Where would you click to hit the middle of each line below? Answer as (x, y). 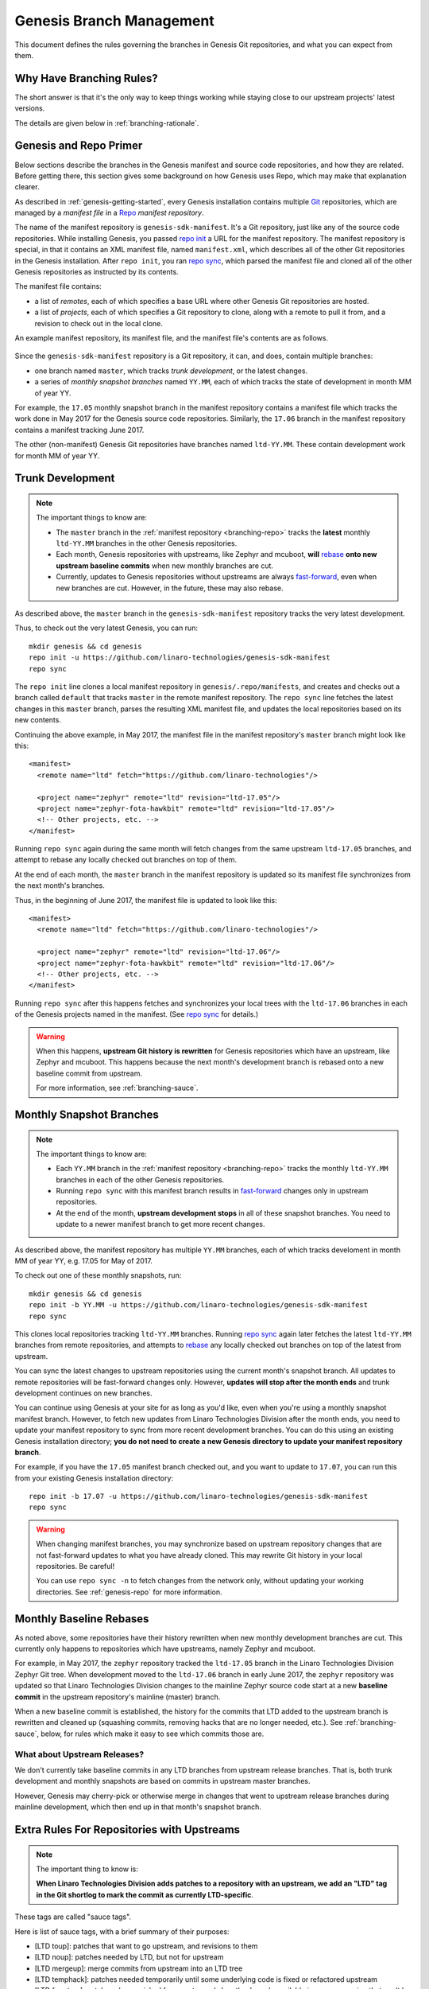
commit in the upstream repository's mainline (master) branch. (118, 1697)
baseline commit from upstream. (89, 1073)
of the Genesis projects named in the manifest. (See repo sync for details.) (137, 1014)
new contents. (38, 720)
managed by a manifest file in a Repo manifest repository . (109, 213)
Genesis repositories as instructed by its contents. (97, 272)
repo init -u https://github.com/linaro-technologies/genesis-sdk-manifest (180, 658)
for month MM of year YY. (57, 455)
